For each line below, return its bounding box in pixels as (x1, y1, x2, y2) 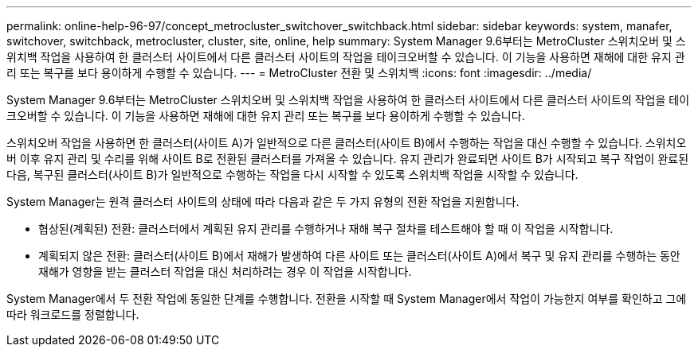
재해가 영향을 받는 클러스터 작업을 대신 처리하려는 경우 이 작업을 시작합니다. (38, 265, 412, 278)
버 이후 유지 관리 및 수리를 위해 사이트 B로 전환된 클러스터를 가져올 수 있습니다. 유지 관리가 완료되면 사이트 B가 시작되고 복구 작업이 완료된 (6, 152, 689, 165)
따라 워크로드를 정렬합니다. (6, 308, 139, 321)
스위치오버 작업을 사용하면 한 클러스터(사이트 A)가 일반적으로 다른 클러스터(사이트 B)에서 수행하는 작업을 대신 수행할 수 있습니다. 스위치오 (6, 136, 687, 149)
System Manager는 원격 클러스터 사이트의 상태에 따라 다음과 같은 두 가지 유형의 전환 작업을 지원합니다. (6, 195, 520, 208)
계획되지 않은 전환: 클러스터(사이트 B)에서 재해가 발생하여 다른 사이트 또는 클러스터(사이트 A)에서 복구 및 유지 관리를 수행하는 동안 (38, 249, 680, 262)
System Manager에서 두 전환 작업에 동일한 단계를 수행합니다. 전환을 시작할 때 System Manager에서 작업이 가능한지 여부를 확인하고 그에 (6, 292, 687, 305)
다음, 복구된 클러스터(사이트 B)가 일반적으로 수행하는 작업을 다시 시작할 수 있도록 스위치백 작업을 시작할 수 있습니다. (6, 168, 578, 181)
